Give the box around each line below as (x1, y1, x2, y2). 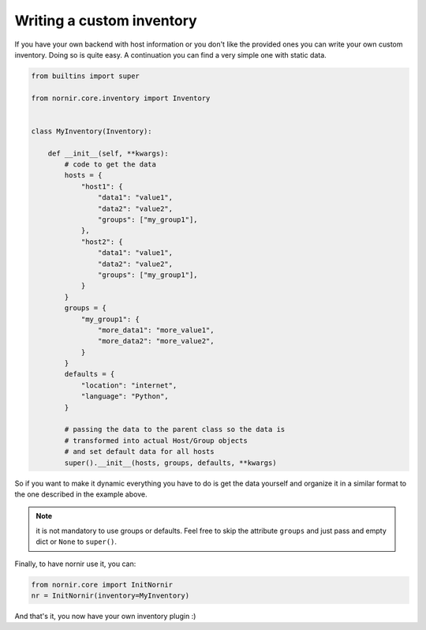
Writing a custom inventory (14, 12, 197, 29)
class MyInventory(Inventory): (31, 126, 153, 136)
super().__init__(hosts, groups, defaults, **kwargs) (64, 458, 277, 467)
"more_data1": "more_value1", (97, 325, 215, 335)
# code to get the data (64, 160, 157, 169)
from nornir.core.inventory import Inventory (31, 93, 211, 103)
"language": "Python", (80, 392, 169, 401)
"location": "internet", (80, 381, 177, 390)
